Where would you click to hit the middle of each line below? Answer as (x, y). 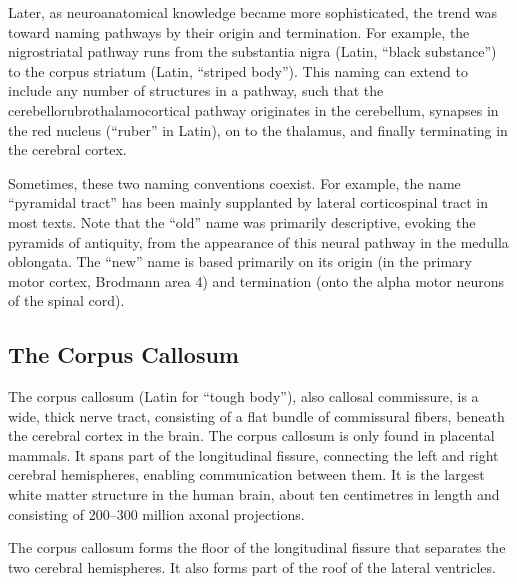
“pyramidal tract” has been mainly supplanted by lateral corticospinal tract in (248, 202)
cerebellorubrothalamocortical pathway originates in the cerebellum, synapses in (253, 109)
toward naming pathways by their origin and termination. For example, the (239, 31)
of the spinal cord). (66, 300)
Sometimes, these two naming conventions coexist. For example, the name (234, 182)
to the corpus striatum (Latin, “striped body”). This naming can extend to (238, 70)
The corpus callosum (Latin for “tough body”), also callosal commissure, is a (243, 396)
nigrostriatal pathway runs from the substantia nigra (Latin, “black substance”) (252, 51)
